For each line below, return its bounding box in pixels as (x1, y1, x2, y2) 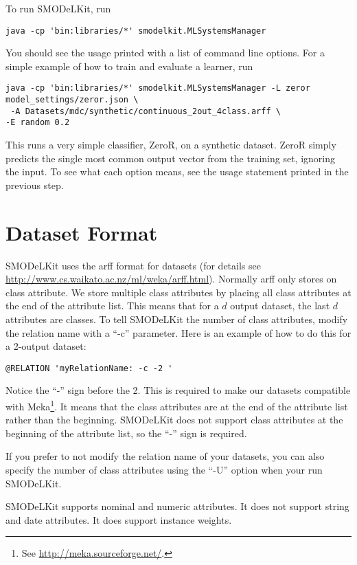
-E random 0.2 (5, 118, 70, 128)
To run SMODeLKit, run (5, 1, 111, 15)
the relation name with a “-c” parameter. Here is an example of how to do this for (5, 325, 352, 340)
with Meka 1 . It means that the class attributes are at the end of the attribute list (5, 397, 348, 413)
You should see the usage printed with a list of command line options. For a (5, 45, 325, 60)
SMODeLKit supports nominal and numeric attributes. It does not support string (5, 499, 349, 513)
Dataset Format (5, 218, 158, 246)
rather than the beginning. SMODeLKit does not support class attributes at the (5, 412, 343, 427)
